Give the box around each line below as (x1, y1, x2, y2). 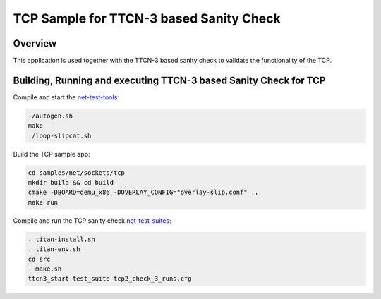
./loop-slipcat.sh (28, 131, 92, 140)
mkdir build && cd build (28, 178, 114, 187)
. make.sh (28, 265, 62, 273)
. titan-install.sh (28, 235, 95, 243)
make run (28, 198, 59, 206)
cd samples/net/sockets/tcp (28, 169, 125, 176)
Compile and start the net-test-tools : (13, 92, 119, 102)
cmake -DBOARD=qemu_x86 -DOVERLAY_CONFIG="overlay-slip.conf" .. (28, 188, 259, 197)
